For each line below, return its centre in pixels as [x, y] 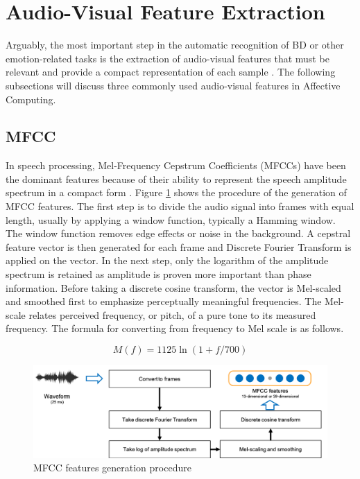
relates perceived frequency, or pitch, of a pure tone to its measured [172, 314]
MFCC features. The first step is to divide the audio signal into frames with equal [180, 206]
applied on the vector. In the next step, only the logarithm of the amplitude [167, 260]
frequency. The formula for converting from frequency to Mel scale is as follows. [175, 328]
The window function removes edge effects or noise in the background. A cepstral [178, 233]
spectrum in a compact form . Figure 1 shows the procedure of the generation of [176, 192]
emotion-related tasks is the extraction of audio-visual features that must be [168, 58]
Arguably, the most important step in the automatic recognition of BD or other [175, 45]
